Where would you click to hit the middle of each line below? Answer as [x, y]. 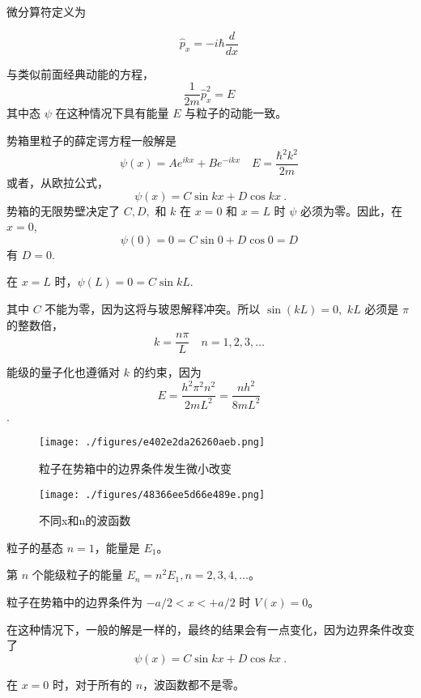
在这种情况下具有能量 [112, 113]
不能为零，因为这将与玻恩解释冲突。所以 [153, 309]
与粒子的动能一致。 [236, 113]
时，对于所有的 [93, 684]
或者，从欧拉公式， [57, 183]
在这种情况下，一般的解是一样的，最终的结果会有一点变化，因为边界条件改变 [210, 629]
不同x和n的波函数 [85, 520]
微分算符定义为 [46, 11]
